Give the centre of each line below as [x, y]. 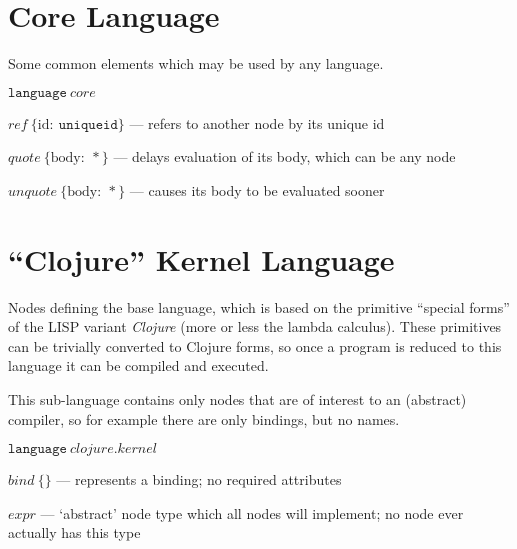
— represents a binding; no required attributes [199, 479]
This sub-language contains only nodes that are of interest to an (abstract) [237, 399]
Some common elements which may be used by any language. [196, 63]
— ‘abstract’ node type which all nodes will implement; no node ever [252, 512]
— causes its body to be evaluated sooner [257, 189]
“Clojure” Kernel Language [201, 258]
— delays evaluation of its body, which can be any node [284, 156]
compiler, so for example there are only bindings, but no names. [204, 418]
